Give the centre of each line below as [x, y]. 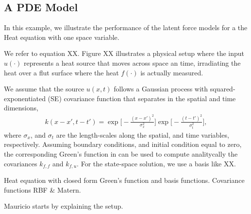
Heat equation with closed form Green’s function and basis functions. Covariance [124, 180]
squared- [223, 89]
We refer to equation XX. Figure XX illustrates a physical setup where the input [124, 53]
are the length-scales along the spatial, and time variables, [142, 134]
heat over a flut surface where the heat [61, 72]
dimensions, [21, 108]
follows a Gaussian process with [161, 89]
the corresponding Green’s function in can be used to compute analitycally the [121, 153]
